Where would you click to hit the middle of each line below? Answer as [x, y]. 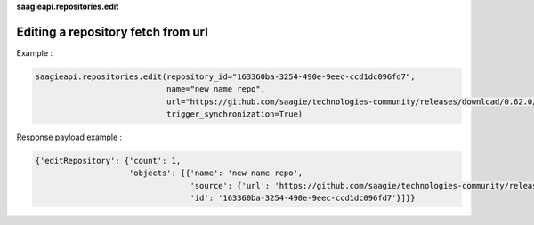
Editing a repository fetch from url [112, 32]
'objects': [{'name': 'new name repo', [216, 173]
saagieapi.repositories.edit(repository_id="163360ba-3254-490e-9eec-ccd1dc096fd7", [225, 76]
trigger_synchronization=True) [235, 114]
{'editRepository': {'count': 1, [108, 161]
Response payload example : [69, 137]
